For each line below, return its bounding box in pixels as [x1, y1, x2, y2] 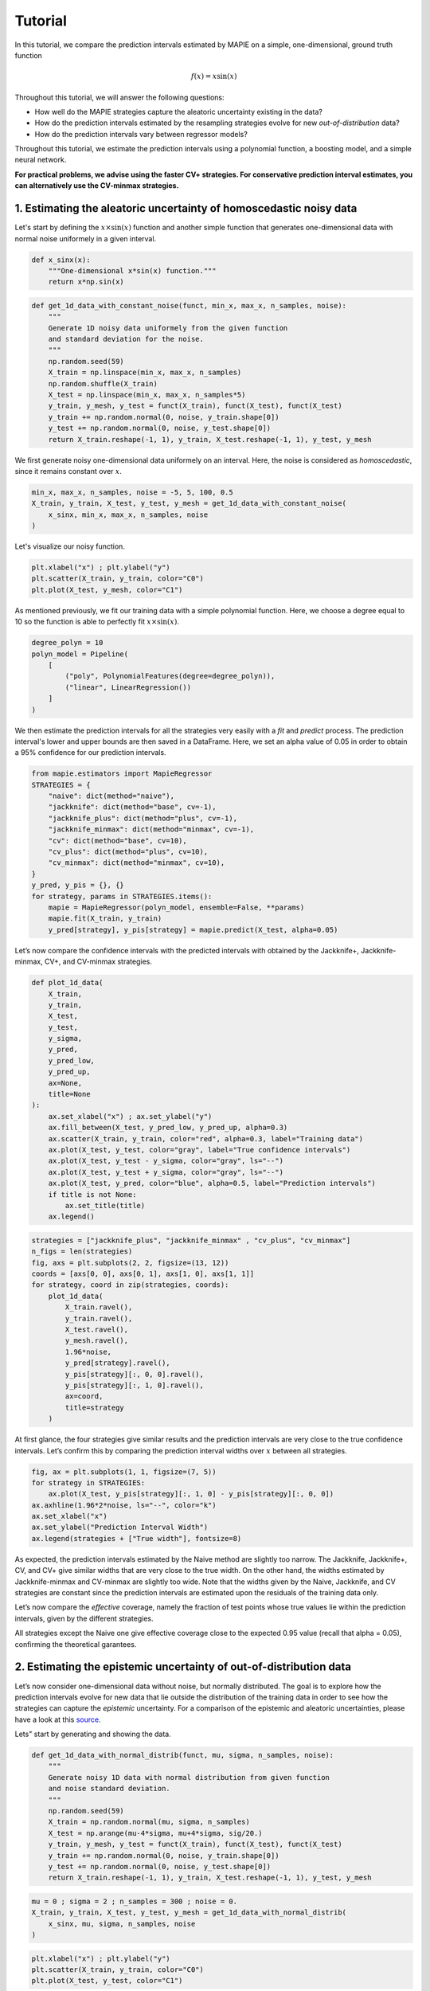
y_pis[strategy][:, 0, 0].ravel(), [64, 1370, 205, 1379]
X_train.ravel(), [64, 1303, 133, 1312]
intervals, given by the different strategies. [14, 1614, 154, 1623]
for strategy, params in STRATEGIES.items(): [31, 892, 213, 901]
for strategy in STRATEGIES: [31, 1478, 146, 1487]
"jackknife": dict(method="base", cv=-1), [48, 803, 217, 812]
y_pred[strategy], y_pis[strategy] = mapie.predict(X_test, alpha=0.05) [48, 925, 338, 934]
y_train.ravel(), [64, 1314, 133, 1323]
